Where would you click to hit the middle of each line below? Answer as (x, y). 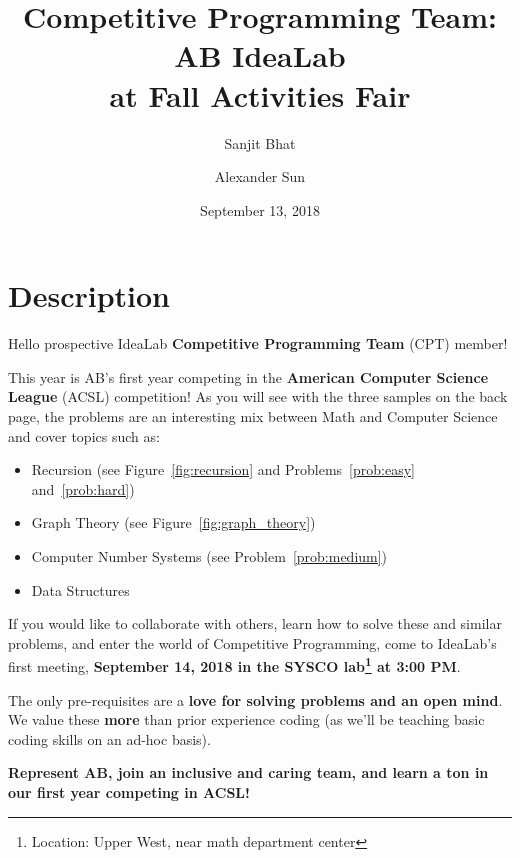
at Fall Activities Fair (260, 94)
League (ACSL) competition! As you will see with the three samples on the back (258, 396)
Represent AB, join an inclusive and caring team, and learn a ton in (248, 772)
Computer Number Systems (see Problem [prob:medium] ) (209, 555)
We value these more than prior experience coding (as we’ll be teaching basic (246, 719)
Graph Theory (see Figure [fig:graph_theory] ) (173, 522)
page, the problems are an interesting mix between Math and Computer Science (253, 416)
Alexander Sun (260, 176)
